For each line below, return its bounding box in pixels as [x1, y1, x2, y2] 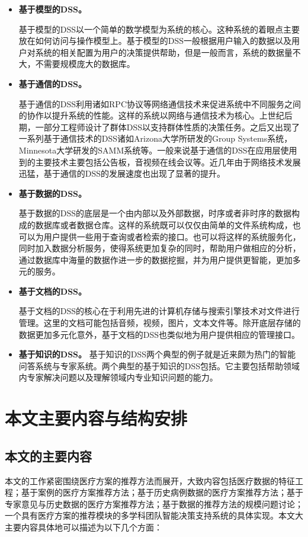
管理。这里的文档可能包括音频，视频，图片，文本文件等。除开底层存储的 [18, 317, 301, 329]
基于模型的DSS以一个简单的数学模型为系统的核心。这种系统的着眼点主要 [18, 23, 300, 35]
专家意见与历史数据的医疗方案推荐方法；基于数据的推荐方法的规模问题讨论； [5, 497, 303, 510]
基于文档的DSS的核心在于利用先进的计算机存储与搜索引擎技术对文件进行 [18, 305, 300, 317]
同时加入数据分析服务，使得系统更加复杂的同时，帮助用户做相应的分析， [18, 242, 301, 254]
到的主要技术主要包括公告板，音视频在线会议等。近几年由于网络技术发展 [18, 155, 301, 168]
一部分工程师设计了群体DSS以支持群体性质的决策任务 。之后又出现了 [35, 120, 300, 133]
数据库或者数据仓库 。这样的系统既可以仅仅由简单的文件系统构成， [35, 218, 293, 231]
